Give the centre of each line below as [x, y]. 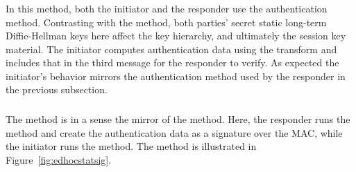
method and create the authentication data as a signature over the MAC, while [174, 132]
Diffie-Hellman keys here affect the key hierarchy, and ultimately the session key [176, 36]
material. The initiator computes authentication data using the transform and [171, 49]
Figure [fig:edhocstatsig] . [59, 159]
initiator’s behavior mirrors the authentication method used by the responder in [176, 76]
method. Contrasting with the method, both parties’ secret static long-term [166, 22]
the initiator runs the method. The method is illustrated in [131, 146]
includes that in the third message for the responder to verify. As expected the [172, 63]
